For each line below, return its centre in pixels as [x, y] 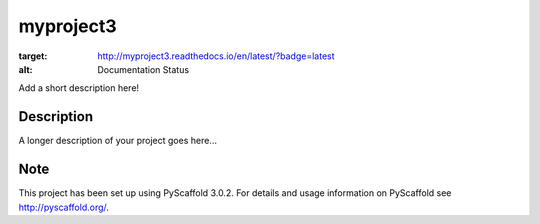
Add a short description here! [79, 88]
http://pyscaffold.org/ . [64, 207]
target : [33, 56]
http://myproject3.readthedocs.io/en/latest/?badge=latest [216, 56]
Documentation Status [143, 69]
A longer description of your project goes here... [117, 141]
